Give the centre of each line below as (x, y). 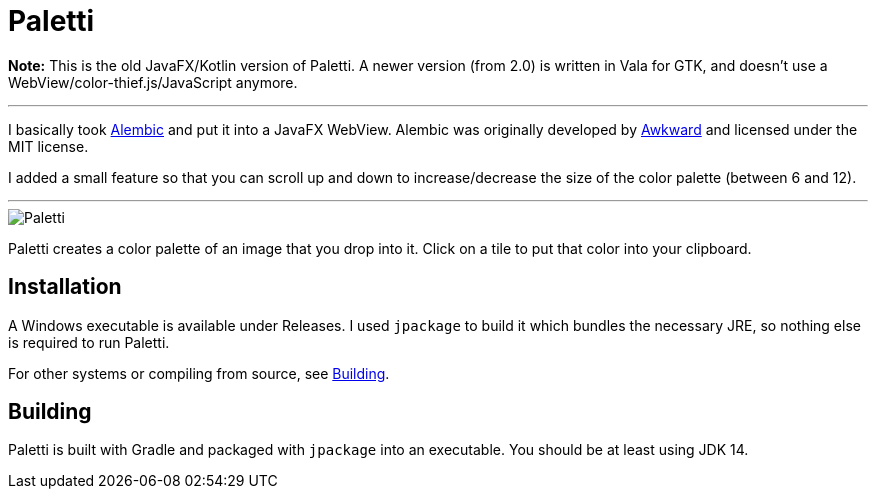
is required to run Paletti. (89, 342)
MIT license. (48, 146)
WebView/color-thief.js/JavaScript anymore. (153, 82)
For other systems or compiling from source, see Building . (199, 373)
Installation (65, 287)
